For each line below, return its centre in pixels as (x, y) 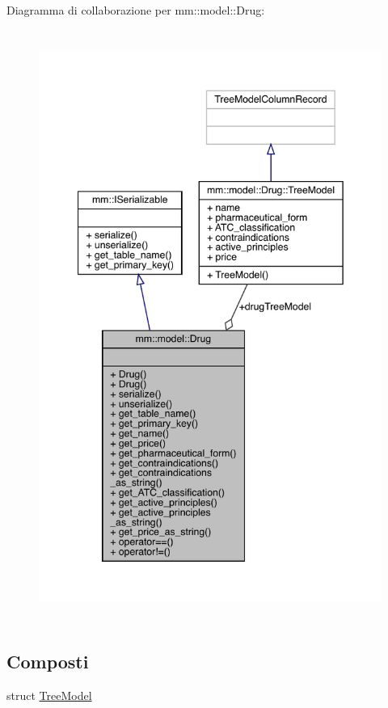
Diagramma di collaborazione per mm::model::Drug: (136, 10)
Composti (48, 661)
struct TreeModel (49, 695)
